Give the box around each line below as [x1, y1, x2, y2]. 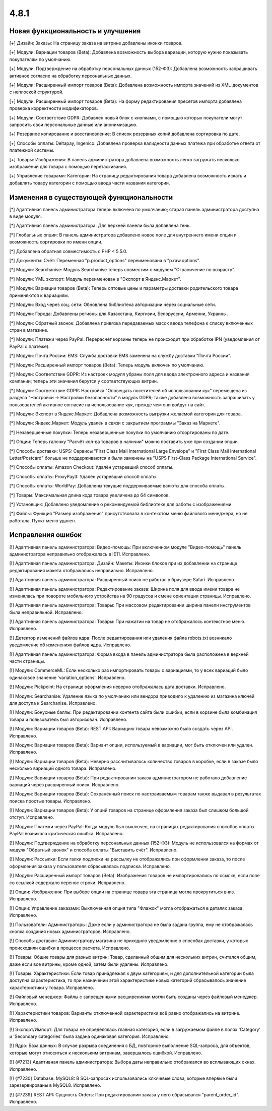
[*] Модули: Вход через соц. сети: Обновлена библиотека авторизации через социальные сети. [9, 301, 217, 307]
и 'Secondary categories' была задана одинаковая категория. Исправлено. [9, 1033, 170, 1039]
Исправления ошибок [9, 531, 82, 539]
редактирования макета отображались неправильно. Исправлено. [9, 567, 154, 573]
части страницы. [9, 658, 45, 664]
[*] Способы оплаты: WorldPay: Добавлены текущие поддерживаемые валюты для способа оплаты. [9, 483, 226, 489]
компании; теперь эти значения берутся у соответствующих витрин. [9, 378, 158, 384]
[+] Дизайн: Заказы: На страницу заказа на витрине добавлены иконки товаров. [9, 40, 183, 46]
